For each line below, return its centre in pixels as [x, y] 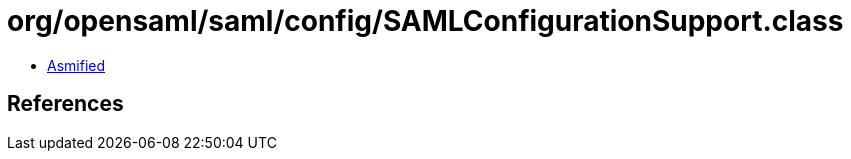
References [65, 104]
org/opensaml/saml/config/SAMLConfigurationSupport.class [425, 21]
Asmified [76, 65]
